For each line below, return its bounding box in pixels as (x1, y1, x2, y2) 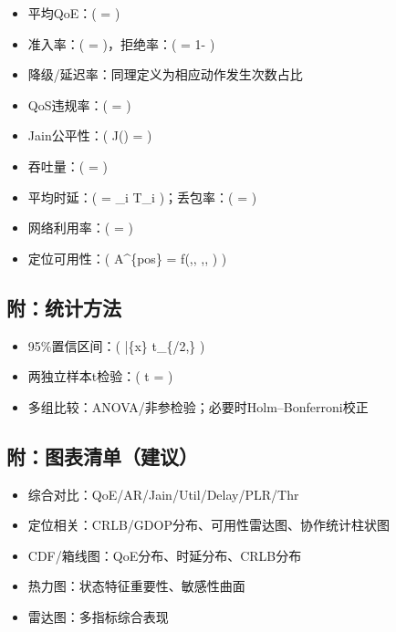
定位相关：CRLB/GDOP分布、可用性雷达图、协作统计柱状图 (27, 515, 390, 534)
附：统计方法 (6, 293, 121, 321)
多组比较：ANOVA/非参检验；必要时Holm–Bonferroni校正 (27, 397, 369, 416)
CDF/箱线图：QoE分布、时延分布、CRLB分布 (27, 545, 302, 565)
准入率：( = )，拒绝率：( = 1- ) (27, 34, 215, 53)
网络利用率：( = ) (27, 218, 133, 237)
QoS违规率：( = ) (27, 95, 131, 114)
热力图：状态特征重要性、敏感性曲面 (27, 576, 245, 596)
